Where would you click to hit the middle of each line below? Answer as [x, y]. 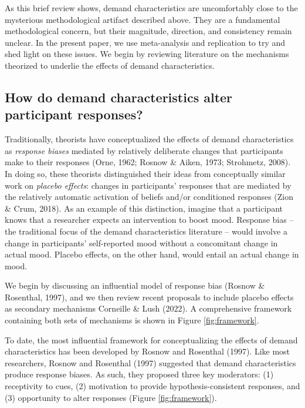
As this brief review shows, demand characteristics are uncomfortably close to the [151, 8]
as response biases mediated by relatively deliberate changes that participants [144, 150]
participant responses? [74, 114]
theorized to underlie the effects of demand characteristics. [110, 65]
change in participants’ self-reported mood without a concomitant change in [141, 243]
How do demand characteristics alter [119, 97]
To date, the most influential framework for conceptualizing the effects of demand [151, 340]
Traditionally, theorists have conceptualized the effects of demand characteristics [149, 139]
